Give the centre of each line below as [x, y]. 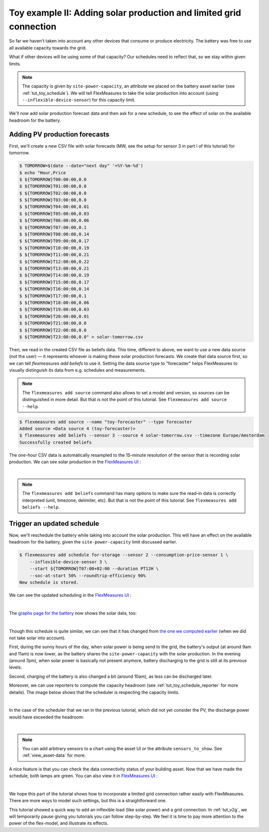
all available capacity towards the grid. [48, 48]
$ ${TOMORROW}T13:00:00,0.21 [54, 268]
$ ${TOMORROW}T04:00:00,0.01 [54, 207]
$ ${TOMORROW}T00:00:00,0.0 [53, 179]
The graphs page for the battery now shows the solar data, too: [73, 613]
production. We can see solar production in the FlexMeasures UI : [75, 462]
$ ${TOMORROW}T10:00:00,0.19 [54, 248]
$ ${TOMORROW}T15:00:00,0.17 [54, 282]
